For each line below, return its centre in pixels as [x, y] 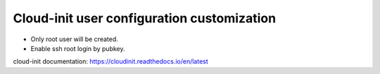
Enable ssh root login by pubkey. [78, 48]
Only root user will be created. [75, 39]
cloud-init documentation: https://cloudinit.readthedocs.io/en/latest [111, 61]
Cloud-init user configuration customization [145, 18]
